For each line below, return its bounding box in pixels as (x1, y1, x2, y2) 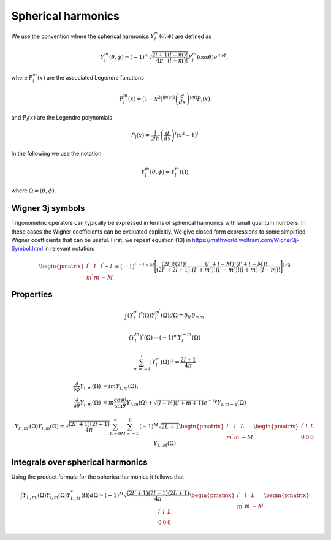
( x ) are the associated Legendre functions (37, 74, 144, 82)
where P (11, 74, 33, 82)
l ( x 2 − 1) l (175, 131, 199, 139)
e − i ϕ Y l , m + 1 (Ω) (204, 398, 246, 408)
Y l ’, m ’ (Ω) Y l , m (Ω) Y (22, 492, 71, 500)
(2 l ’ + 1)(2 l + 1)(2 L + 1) (126, 489, 190, 496)
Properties (11, 289, 53, 300)
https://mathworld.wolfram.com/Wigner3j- (192, 237, 300, 244)
